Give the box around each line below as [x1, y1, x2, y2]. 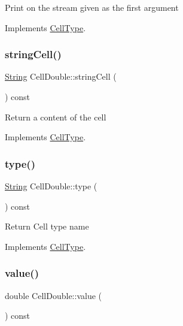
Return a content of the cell [5, 110, 106, 123]
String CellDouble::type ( [5, 180, 97, 192]
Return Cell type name [5, 220, 89, 233]
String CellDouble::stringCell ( [5, 70, 117, 83]
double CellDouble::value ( [5, 289, 102, 301]
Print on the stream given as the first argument [5, 1, 179, 13]
